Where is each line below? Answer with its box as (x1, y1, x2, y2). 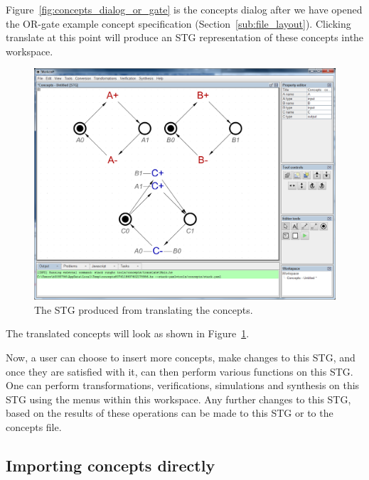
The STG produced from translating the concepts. (34, 302, 253, 317)
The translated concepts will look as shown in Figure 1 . (6, 326, 250, 341)
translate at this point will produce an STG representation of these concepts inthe (6, 30, 364, 45)
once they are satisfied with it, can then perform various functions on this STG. (6, 364, 353, 378)
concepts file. (6, 419, 62, 434)
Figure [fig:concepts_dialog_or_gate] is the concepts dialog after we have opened (6, 2, 363, 16)
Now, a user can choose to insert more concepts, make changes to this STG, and (6, 350, 355, 365)
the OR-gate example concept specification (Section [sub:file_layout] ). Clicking (6, 16, 351, 31)
